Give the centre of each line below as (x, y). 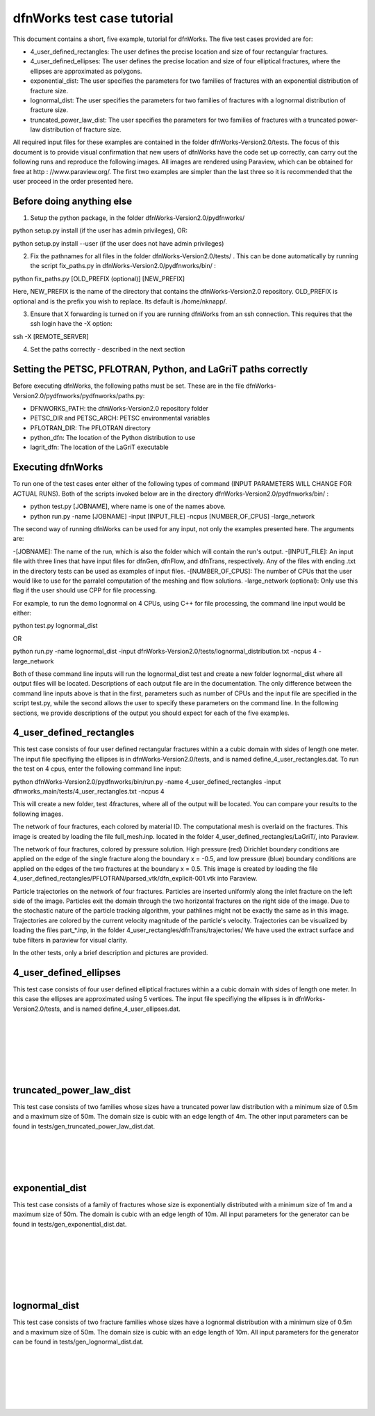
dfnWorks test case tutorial (93, 18)
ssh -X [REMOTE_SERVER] (51, 336)
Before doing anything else (73, 201)
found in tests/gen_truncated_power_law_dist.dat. (84, 1126)
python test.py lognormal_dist (55, 626)
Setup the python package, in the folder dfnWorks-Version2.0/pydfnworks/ (137, 218)
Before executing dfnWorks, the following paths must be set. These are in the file (128, 386)
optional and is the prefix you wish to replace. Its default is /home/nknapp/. (120, 301)
